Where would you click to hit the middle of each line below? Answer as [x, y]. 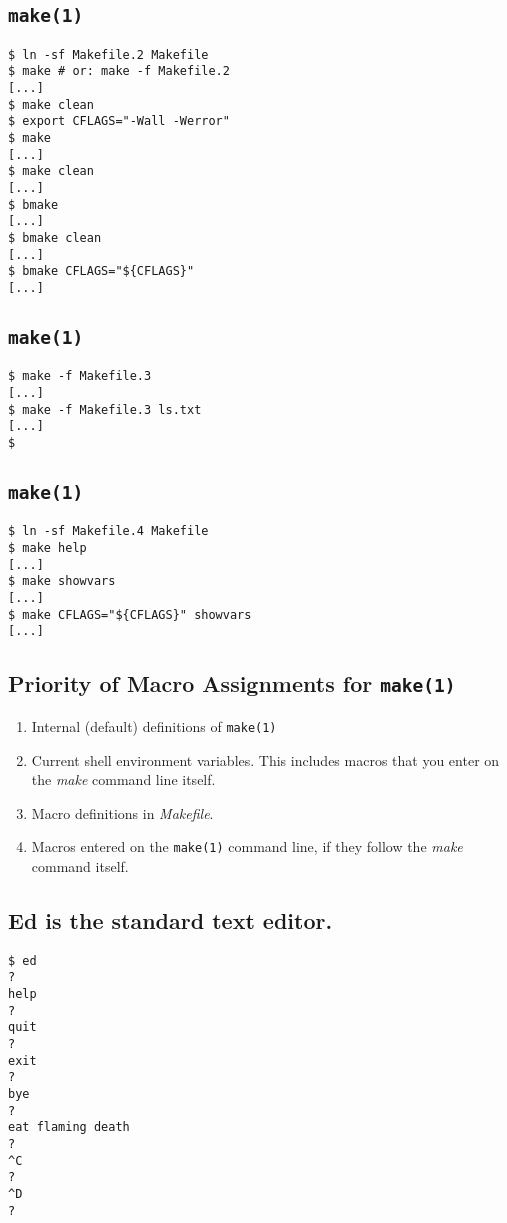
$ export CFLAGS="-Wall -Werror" [119, 121]
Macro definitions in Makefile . [122, 812]
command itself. [80, 865]
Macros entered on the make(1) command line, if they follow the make [247, 846]
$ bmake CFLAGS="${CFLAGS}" [101, 271]
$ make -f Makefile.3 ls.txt [105, 409]
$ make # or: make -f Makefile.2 [119, 71]
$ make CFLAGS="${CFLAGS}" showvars [130, 614]
